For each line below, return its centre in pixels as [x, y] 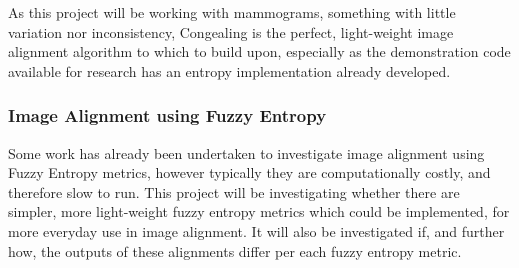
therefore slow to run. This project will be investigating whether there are [234, 191]
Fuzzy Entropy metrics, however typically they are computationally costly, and [249, 172]
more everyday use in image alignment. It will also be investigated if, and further [256, 230]
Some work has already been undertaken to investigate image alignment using [246, 152]
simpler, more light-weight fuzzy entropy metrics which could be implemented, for [259, 211]
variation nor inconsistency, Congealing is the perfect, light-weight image [231, 31]
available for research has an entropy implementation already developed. [229, 70]
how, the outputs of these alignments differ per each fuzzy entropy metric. [235, 250]
